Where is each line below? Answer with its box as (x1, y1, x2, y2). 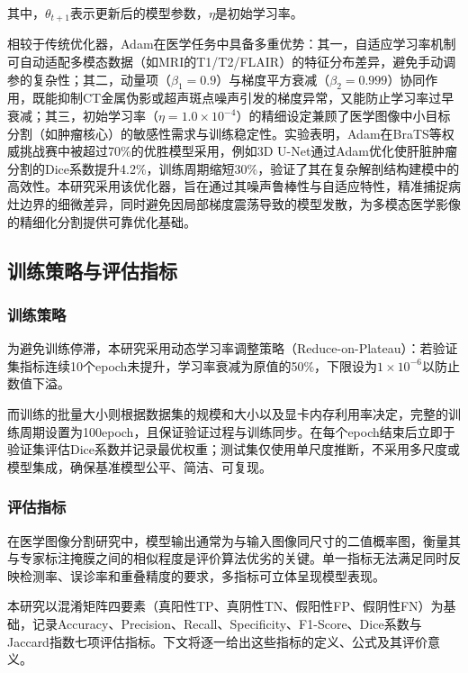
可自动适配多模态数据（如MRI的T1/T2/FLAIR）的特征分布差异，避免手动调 (7, 52, 456, 71)
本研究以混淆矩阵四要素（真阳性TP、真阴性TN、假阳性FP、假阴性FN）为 (7, 596, 444, 615)
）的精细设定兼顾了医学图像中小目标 (236, 106, 451, 125)
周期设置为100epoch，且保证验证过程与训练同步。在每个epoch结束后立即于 (19, 422, 455, 441)
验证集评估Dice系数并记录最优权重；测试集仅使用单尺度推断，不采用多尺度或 (7, 440, 461, 459)
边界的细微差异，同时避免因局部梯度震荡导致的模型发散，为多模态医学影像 (19, 195, 461, 213)
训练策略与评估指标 (7, 256, 177, 284)
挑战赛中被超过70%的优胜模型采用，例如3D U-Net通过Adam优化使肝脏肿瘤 (19, 141, 457, 160)
